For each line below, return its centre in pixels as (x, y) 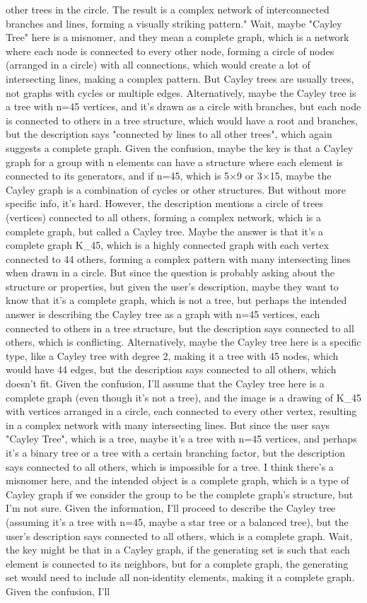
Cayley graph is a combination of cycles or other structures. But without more (176, 189)
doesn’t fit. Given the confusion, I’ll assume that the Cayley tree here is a (165, 384)
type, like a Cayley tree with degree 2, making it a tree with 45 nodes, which (172, 355)
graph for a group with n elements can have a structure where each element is (174, 162)
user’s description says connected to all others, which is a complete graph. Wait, (179, 535)
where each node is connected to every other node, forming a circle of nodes (170, 51)
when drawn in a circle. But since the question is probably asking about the (170, 273)
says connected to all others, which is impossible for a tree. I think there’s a (170, 466)
